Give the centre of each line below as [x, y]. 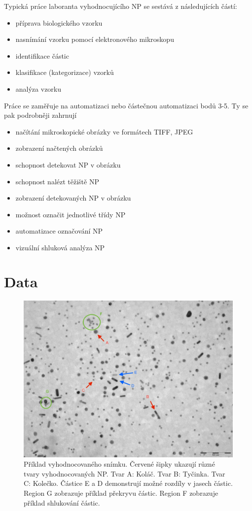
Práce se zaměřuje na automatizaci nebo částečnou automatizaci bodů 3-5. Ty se [126, 105]
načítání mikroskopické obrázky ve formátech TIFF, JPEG [104, 131]
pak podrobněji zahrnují [40, 115]
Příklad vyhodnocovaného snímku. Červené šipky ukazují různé [119, 464]
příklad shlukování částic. [62, 502]
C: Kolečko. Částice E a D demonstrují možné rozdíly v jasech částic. [128, 483]
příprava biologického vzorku [59, 22]
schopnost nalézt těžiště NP [57, 181]
